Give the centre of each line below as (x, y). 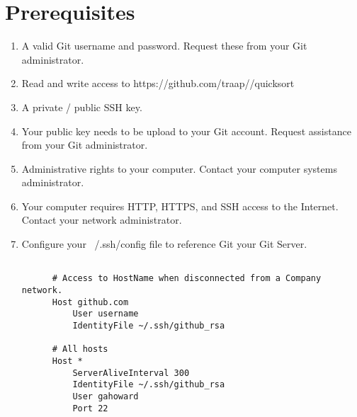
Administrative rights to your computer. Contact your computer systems (179, 168)
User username (106, 314)
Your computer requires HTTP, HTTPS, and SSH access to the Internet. (180, 206)
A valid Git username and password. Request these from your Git (164, 46)
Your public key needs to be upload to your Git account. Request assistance (186, 131)
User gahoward (106, 396)
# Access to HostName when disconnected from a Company (187, 279)
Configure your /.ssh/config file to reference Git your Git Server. (164, 244)
